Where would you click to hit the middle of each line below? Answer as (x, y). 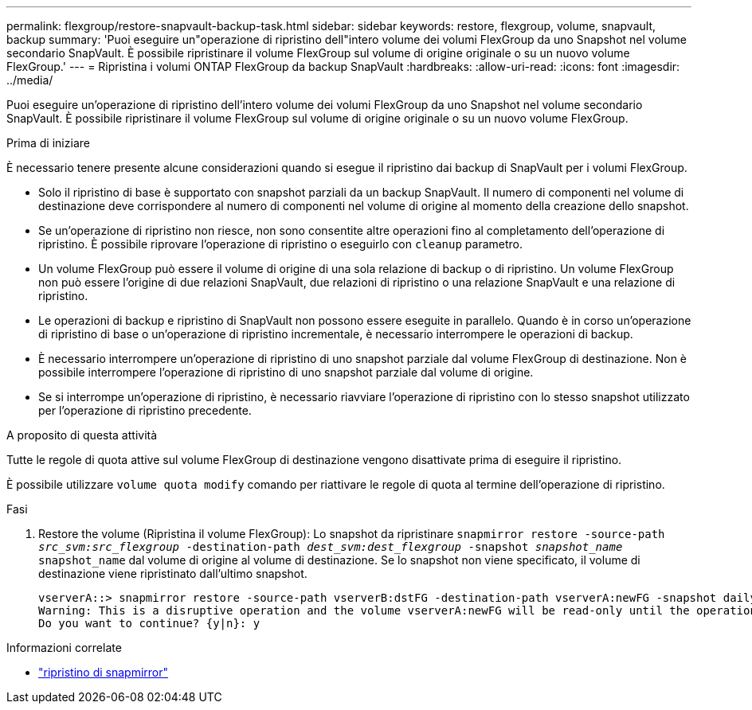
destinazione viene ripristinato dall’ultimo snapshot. (173, 573)
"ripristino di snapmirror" (104, 672)
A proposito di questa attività (82, 435)
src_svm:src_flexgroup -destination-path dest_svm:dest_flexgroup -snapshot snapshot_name (331, 547)
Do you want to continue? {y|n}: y (149, 623)
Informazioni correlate (64, 648)
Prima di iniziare (48, 143)
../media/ (30, 80)
